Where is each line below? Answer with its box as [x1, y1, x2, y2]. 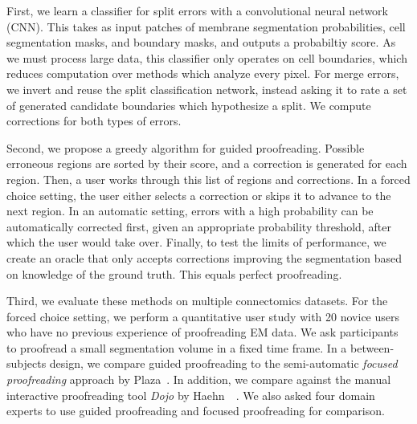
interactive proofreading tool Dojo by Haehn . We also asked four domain [6, 386, 375, 403]
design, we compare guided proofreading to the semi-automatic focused [49, 355, 398, 372]
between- [350, 339, 395, 356]
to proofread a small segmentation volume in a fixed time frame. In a [6, 339, 347, 356]
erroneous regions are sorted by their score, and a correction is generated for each [6, 155, 407, 172]
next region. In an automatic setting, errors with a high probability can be [6, 202, 374, 219]
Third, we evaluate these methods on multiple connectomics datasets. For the [6, 292, 388, 309]
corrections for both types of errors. [6, 112, 182, 129]
